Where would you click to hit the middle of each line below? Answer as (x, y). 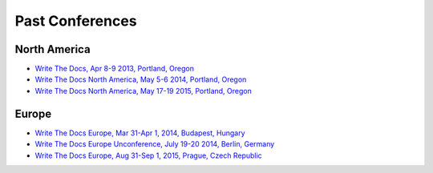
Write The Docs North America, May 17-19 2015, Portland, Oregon (143, 91)
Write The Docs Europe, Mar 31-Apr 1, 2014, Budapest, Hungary (140, 133)
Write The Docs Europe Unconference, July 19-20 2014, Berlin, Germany (155, 144)
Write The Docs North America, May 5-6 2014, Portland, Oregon (141, 79)
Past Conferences (76, 21)
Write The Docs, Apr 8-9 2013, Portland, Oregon (115, 69)
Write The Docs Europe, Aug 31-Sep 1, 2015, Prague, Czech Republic (148, 155)
